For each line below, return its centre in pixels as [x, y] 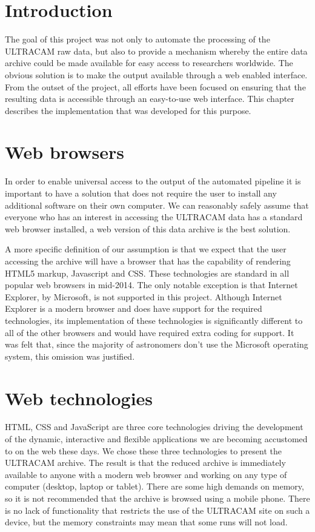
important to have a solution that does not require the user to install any [141, 193]
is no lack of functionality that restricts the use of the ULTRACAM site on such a [157, 510]
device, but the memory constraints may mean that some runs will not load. [146, 522]
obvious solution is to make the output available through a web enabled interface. [156, 74]
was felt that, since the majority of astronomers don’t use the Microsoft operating [157, 344]
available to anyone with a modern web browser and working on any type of [146, 474]
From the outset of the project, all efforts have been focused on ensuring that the [155, 86]
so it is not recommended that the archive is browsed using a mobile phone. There [157, 498]
